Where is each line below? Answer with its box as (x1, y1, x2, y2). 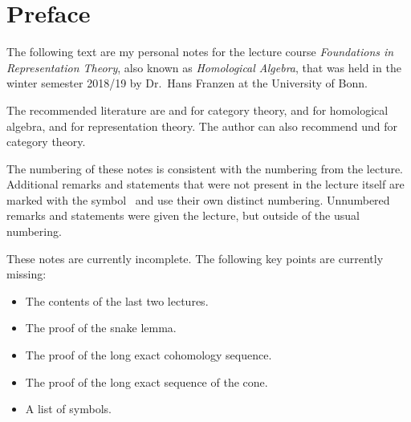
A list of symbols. (25, 400, 112, 417)
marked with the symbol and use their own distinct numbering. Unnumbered (6, 191, 390, 208)
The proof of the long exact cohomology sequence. (25, 347, 272, 363)
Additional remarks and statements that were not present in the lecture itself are (6, 176, 405, 193)
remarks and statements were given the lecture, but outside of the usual (6, 207, 360, 224)
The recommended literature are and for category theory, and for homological (6, 101, 389, 118)
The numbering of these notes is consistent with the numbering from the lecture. (6, 160, 404, 177)
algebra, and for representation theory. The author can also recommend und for (6, 117, 398, 134)
